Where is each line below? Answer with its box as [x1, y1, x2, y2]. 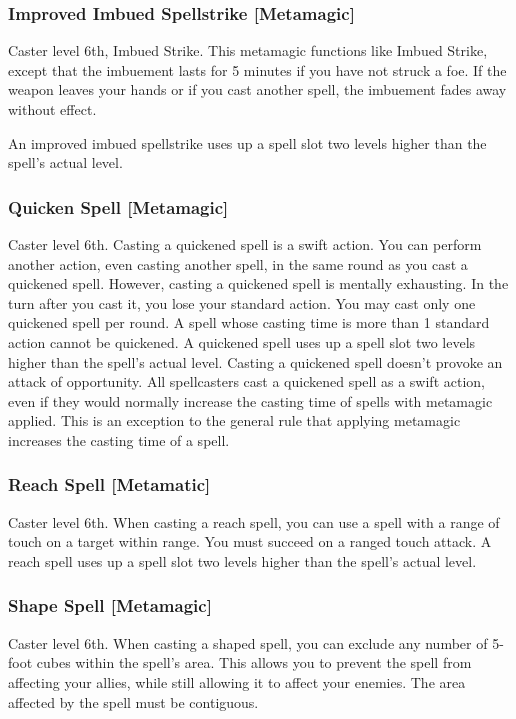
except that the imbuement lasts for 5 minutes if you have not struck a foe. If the [8, 59, 507, 80]
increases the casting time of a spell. [8, 429, 230, 450]
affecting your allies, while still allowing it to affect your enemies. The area [8, 671, 466, 692]
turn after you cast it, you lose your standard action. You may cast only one [8, 292, 476, 313]
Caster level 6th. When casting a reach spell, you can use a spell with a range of [8, 511, 500, 532]
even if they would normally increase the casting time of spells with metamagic [8, 390, 493, 411]
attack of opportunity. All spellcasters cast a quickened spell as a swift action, [8, 371, 485, 392]
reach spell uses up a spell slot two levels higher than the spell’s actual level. [8, 550, 477, 571]
